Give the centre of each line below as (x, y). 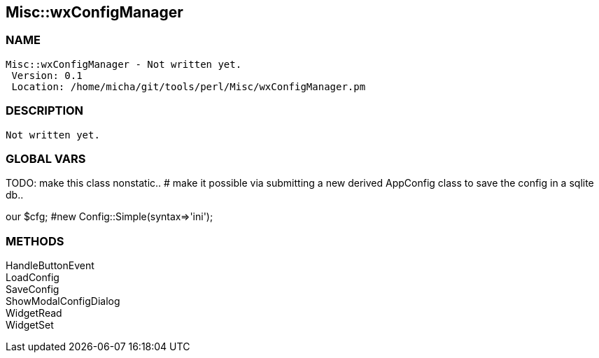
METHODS (35, 241)
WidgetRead (34, 313)
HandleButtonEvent (50, 266)
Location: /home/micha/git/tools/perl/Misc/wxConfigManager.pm (189, 86)
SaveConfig (33, 289)
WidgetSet (30, 325)
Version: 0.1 (47, 75)
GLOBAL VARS (46, 158)
